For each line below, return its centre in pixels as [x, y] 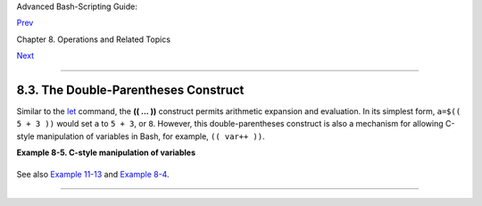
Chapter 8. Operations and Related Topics [94, 39]
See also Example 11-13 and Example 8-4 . [93, 174]
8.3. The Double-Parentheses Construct [130, 90]
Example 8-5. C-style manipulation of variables [106, 152]
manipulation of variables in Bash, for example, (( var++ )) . [150, 136]
